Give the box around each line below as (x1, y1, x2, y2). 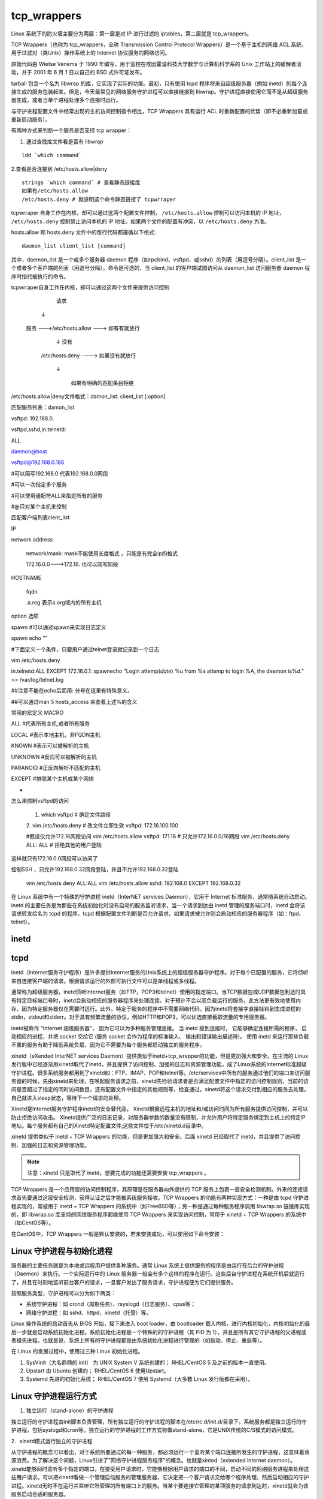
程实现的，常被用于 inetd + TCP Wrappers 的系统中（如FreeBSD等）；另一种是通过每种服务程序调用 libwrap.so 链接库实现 (11, 1202, 310, 1209)
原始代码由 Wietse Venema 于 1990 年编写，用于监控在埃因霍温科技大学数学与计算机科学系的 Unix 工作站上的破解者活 (11, 60, 302, 67)
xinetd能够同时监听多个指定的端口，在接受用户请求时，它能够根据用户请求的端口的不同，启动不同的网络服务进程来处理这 (11, 1465, 309, 1472)
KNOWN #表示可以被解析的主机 (11, 742, 89, 749)
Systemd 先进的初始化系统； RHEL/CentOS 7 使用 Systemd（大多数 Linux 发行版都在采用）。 (26, 1375, 254, 1383)
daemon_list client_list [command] (22, 243, 126, 249)
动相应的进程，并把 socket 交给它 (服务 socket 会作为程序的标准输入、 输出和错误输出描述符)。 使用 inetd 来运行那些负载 (11, 1033, 309, 1040)
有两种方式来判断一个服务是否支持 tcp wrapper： (11, 127, 132, 134)
